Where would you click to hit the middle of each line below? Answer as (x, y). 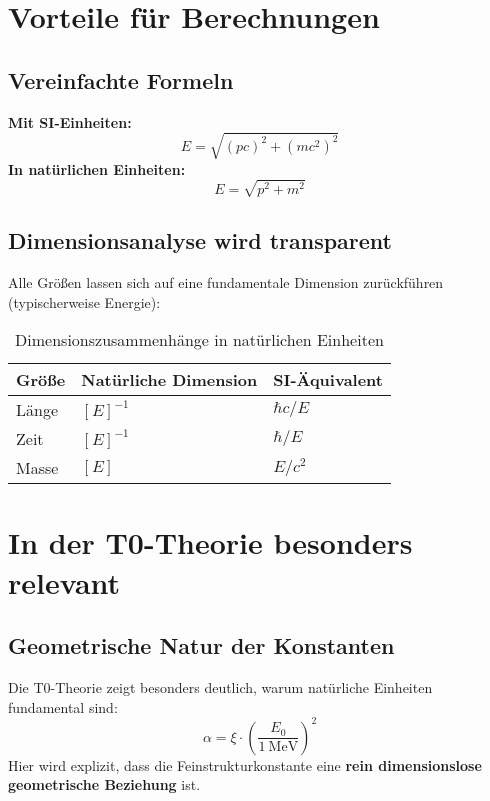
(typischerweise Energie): (84, 301)
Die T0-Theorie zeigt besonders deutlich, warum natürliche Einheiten (220, 687)
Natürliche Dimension (169, 380)
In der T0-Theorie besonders (210, 542)
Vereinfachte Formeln (121, 79)
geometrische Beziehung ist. (104, 784)
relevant (64, 581)
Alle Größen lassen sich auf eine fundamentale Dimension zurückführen (226, 282)
